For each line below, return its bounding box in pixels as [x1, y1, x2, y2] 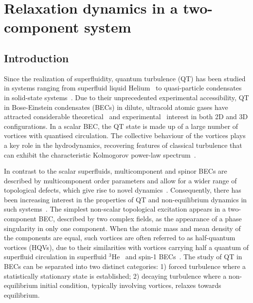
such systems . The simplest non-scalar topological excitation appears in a [4, 204, 226, 214]
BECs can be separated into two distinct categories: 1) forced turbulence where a [4, 261, 246, 271]
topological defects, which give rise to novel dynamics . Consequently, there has [4, 185, 241, 195]
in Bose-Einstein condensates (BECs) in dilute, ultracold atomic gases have [4, 102, 228, 112]
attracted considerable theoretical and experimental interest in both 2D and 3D [4, 111, 248, 122]
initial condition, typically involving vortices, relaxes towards [40, 280, 221, 290]
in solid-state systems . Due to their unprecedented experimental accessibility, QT [4, 92, 249, 102]
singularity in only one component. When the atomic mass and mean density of [4, 223, 241, 233]
